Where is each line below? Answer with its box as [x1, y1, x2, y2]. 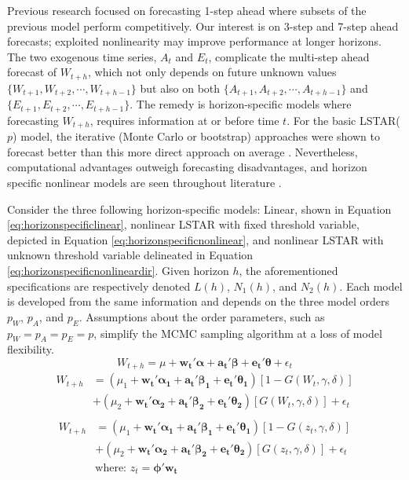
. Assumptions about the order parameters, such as [79, 308, 325, 324]
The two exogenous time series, [7, 48, 157, 64]
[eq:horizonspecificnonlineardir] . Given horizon [7, 262, 229, 278]
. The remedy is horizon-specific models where [130, 96, 352, 112]
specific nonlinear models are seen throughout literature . [7, 174, 282, 190]
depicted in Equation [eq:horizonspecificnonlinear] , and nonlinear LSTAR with [7, 231, 384, 247]
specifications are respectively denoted [7, 277, 191, 294]
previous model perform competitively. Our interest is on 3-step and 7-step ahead [7, 17, 399, 34]
